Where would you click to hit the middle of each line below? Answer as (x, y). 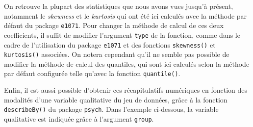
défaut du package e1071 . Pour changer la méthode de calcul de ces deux (114, 25)
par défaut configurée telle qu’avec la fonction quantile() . (92, 73)
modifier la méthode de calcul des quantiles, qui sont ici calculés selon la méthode (127, 63)
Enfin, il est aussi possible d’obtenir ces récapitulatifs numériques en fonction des (126, 90)
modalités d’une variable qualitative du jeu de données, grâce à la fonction (116, 99)
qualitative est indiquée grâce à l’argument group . (79, 118)
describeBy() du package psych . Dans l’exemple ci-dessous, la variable (111, 109)
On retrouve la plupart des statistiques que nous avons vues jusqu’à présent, (119, 6)
